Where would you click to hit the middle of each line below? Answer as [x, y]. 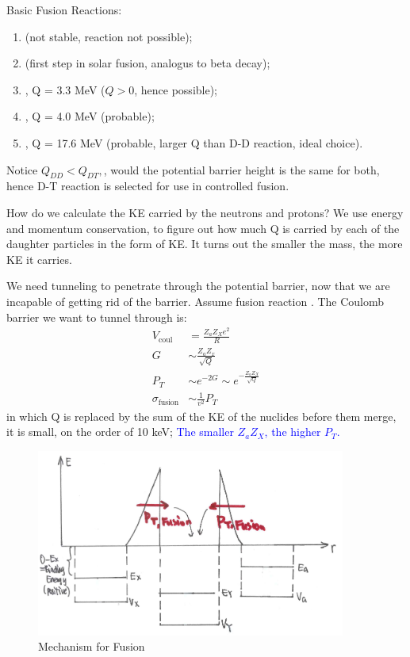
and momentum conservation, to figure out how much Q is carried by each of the [203, 228]
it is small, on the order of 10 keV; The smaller [120, 432]
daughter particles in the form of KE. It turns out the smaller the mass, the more [205, 244]
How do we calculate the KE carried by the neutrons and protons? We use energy [205, 212]
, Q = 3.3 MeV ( [65, 89]
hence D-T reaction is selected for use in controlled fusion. [148, 186]
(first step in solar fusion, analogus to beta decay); [148, 63]
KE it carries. [39, 259]
